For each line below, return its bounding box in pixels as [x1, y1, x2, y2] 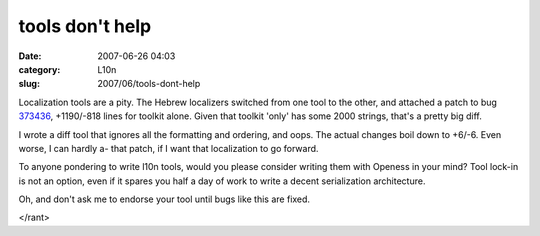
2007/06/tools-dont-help [97, 78, 201, 90]
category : [18, 63, 61, 75]
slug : [18, 78, 40, 90]
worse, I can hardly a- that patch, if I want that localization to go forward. [18, 142, 319, 154]
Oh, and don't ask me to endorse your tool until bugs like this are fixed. [18, 193, 310, 205]
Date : [18, 50, 42, 62]
